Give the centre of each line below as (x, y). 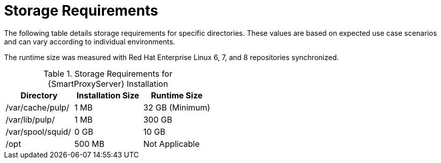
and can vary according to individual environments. (90, 41)
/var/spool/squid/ (39, 131)
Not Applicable (171, 144)
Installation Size (108, 95)
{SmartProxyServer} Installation (108, 84)
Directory (39, 95)
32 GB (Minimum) (177, 107)
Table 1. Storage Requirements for (108, 73)
